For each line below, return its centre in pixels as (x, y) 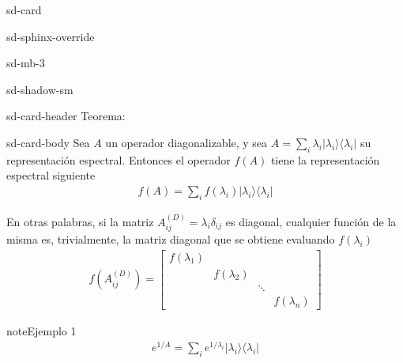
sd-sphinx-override (51, 36)
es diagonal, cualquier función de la (311, 221)
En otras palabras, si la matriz (80, 221)
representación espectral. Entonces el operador (119, 159)
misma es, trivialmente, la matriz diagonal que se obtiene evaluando (171, 239)
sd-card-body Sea (48, 142)
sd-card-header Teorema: (66, 116)
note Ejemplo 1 (41, 330)
